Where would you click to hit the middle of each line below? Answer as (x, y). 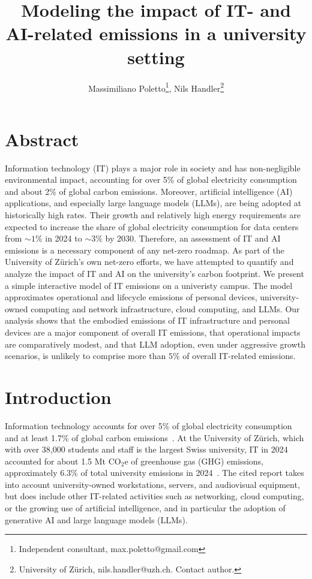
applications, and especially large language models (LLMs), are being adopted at (153, 203)
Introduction (58, 396)
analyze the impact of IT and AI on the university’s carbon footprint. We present (154, 274)
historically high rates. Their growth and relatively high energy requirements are (153, 215)
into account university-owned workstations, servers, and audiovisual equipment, (152, 484)
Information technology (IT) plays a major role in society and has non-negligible (153, 168)
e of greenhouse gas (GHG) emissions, (194, 461)
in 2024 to (64, 238)
